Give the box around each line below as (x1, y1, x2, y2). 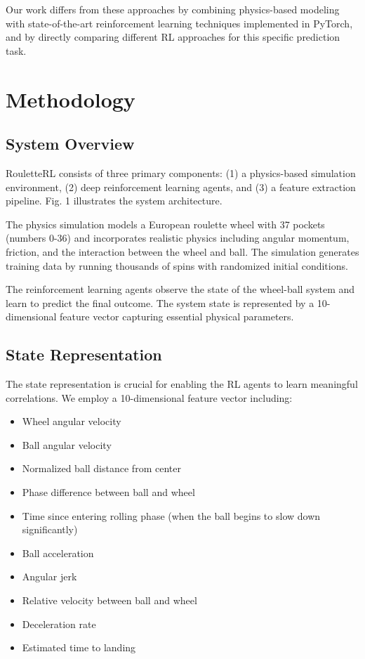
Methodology (6, 84, 135, 113)
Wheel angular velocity (22, 414, 121, 429)
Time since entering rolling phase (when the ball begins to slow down (22, 508, 321, 523)
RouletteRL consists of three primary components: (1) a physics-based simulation (6, 165, 356, 180)
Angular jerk (22, 569, 77, 584)
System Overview (6, 133, 135, 155)
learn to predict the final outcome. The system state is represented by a (6, 295, 314, 310)
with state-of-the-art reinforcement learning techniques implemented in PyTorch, (6, 15, 353, 30)
